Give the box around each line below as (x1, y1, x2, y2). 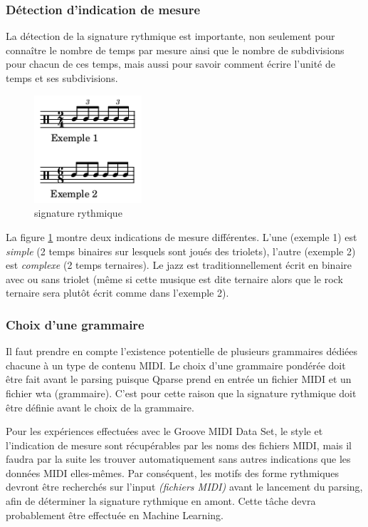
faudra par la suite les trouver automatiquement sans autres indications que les (6, 451, 351, 466)
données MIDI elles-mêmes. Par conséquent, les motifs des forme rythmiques (6, 465, 340, 480)
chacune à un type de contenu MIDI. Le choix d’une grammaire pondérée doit (6, 357, 346, 372)
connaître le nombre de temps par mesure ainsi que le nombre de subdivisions (6, 42, 345, 57)
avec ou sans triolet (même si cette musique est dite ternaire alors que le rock (6, 271, 343, 286)
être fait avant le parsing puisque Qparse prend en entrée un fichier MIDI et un (6, 372, 352, 387)
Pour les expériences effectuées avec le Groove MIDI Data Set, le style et (6, 424, 323, 439)
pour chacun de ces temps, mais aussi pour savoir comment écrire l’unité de (6, 56, 335, 71)
